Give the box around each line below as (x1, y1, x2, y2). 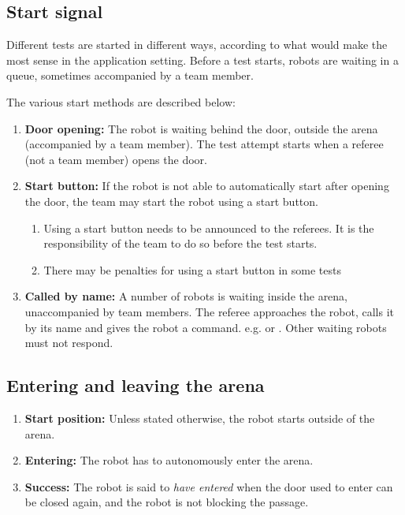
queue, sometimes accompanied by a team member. (6, 67, 254, 84)
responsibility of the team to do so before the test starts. (43, 235, 318, 252)
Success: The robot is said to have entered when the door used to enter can (24, 478, 393, 494)
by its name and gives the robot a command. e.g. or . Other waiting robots (24, 319, 387, 335)
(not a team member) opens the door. (24, 151, 207, 167)
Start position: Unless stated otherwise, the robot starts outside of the (24, 409, 375, 426)
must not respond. (24, 334, 113, 351)
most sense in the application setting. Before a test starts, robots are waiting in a (6, 51, 399, 68)
